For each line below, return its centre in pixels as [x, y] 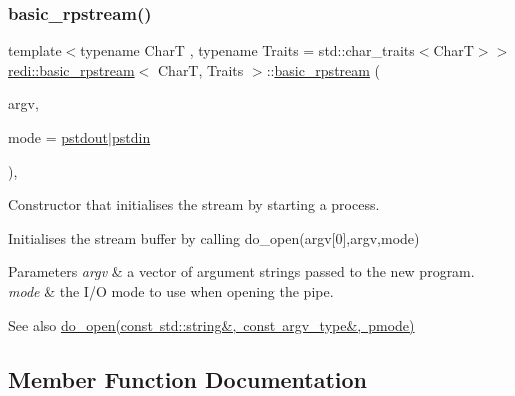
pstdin [131, 137]
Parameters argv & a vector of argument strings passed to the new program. [241, 271]
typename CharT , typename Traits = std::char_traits [247, 50]
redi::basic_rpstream [71, 69]
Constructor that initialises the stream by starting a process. [194, 204]
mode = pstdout [58, 137]
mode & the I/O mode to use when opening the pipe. [171, 290]
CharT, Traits [200, 69]
